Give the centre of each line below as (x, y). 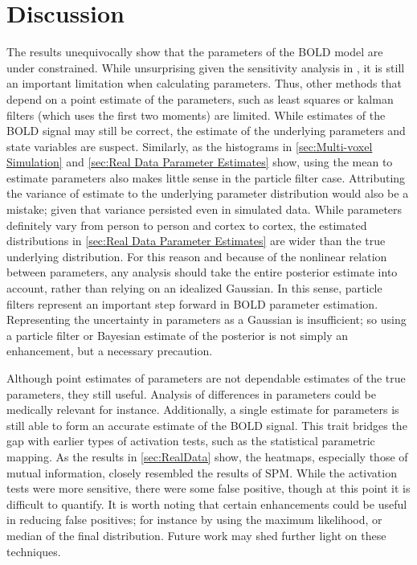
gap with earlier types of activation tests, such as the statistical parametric (191, 441)
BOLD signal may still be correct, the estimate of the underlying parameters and (206, 131)
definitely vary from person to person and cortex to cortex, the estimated (187, 225)
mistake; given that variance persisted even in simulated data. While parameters (204, 209)
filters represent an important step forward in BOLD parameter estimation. (192, 303)
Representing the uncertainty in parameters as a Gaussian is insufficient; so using (206, 319)
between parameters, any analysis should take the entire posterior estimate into (202, 272)
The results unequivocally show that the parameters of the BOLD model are (195, 52)
